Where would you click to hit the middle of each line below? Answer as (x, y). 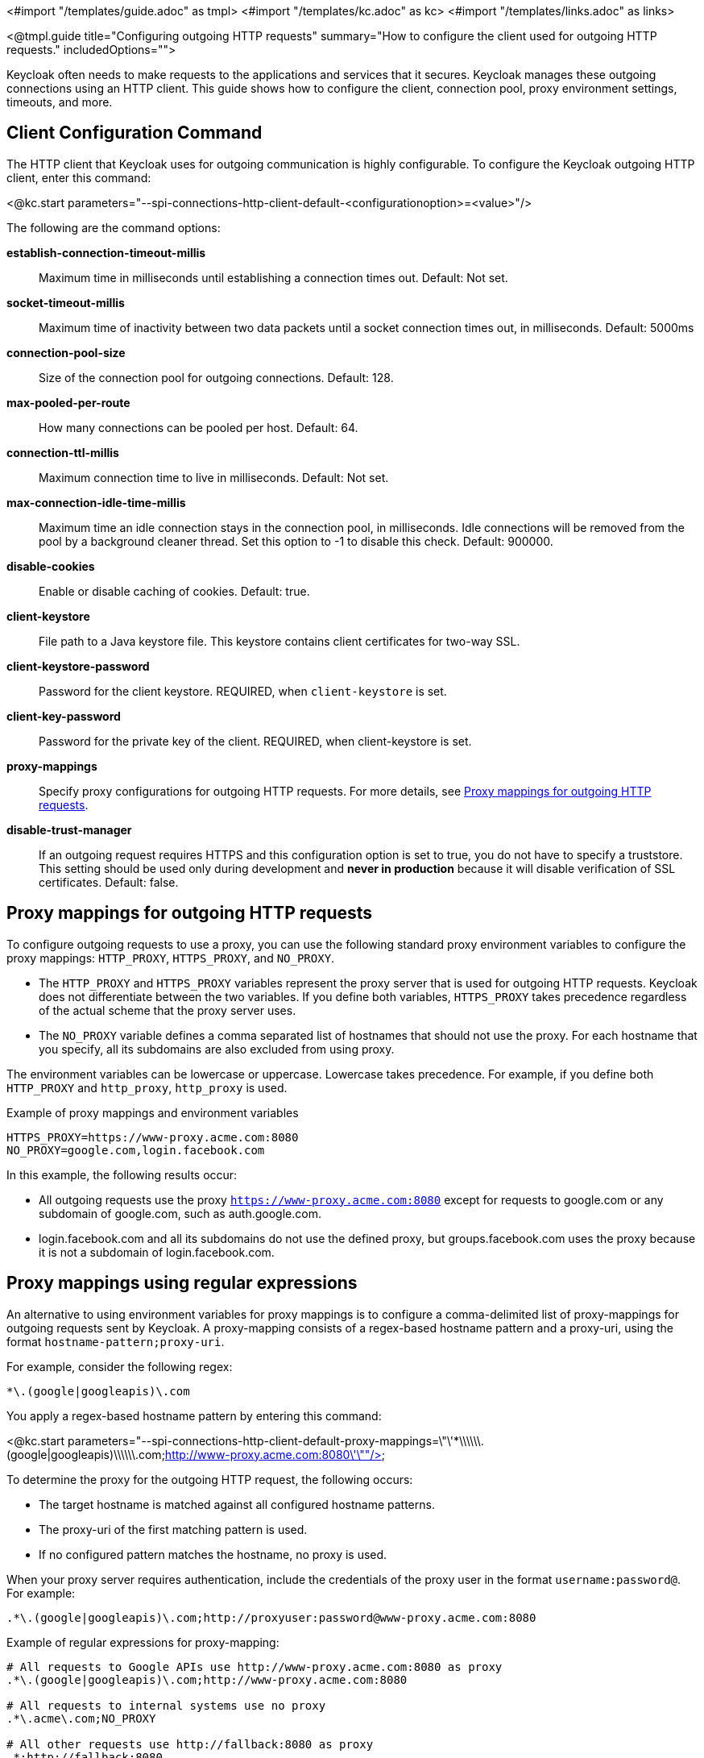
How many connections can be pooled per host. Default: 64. (199, 427)
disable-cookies (51, 566)
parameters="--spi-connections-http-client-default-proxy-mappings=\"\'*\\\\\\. (276, 1440)
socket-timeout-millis (66, 302)
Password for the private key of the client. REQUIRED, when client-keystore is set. (255, 741)
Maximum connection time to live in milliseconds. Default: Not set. (214, 477)
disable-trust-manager (69, 829)
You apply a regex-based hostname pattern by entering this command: (194, 1415)
